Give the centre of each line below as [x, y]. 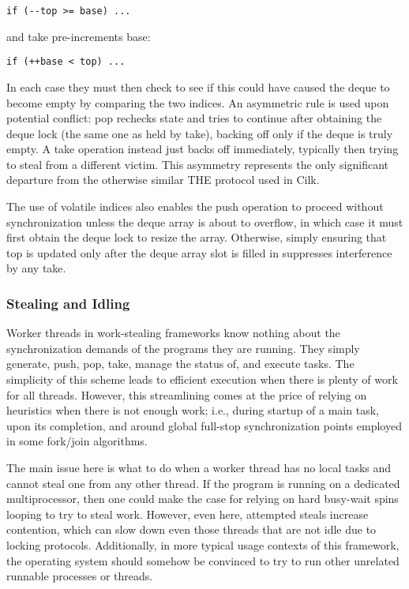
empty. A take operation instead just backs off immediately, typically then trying [203, 149]
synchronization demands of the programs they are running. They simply [183, 348]
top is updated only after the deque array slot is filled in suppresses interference [199, 252]
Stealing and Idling [68, 303]
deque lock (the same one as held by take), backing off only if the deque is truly [200, 133]
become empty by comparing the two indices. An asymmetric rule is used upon [198, 102]
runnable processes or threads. [80, 576]
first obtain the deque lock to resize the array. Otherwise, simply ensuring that [197, 237]
